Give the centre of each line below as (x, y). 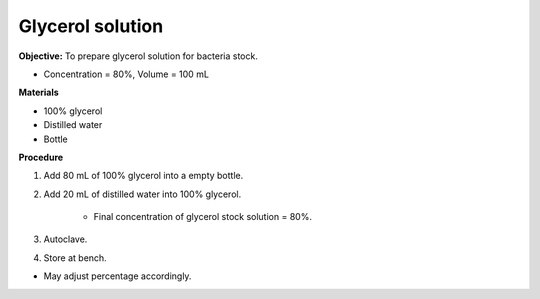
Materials (38, 92)
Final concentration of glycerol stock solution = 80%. (202, 217)
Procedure (41, 157)
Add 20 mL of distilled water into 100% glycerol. (142, 194)
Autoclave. (65, 239)
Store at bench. (75, 257)
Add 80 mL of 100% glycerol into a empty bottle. (143, 176)
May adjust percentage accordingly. (117, 276)
